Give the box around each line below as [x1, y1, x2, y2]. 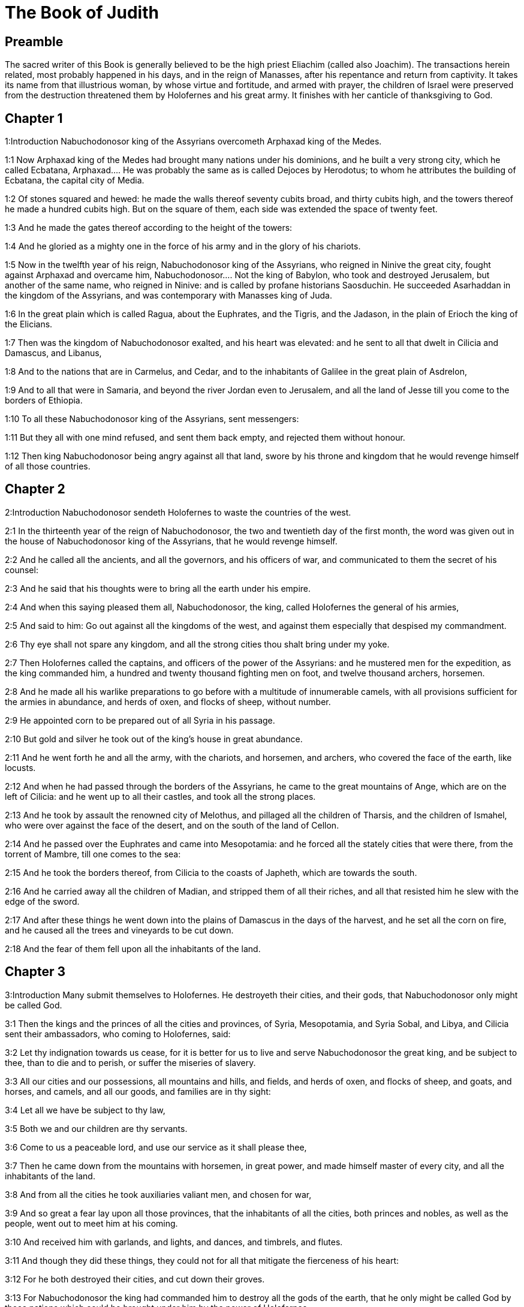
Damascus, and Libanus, [5, 348, 102, 359]
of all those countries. [5, 461, 91, 472]
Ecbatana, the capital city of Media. [5, 175, 144, 186]
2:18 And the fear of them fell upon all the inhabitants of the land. [5, 943, 261, 954]
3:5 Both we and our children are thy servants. [5, 1123, 188, 1134]
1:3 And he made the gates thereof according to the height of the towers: [5, 222, 293, 233]
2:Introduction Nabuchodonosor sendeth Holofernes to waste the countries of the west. [5, 507, 351, 517]
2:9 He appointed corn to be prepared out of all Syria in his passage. [5, 715, 275, 725]
